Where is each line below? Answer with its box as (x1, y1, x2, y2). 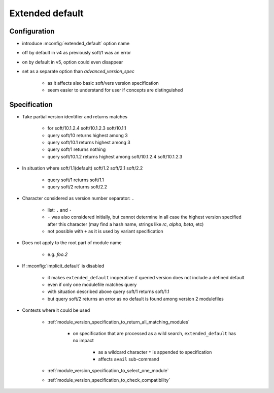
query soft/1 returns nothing (47, 146, 106, 152)
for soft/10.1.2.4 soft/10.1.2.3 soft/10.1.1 (47, 125, 126, 132)
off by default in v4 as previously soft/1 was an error (22, 50, 131, 56)
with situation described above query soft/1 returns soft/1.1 (47, 288, 169, 294)
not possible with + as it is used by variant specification (47, 228, 163, 234)
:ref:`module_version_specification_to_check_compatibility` (47, 377, 170, 383)
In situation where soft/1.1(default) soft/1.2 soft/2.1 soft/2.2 (22, 165, 143, 171)
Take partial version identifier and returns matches (22, 113, 128, 119)
